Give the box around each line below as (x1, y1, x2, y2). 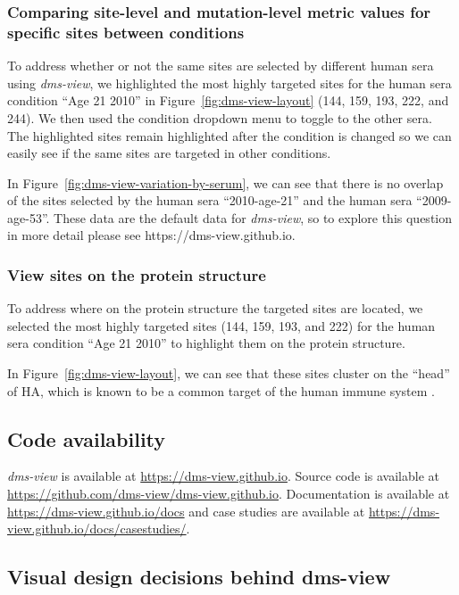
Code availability (7, 425, 166, 452)
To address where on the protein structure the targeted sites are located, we (7, 299, 423, 318)
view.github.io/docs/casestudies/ (7, 519, 187, 538)
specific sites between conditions (7, 21, 245, 43)
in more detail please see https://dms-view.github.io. (7, 226, 296, 244)
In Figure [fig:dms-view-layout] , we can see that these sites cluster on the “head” (7, 364, 450, 383)
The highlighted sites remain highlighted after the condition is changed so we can (7, 126, 452, 145)
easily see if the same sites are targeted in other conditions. (7, 144, 331, 162)
